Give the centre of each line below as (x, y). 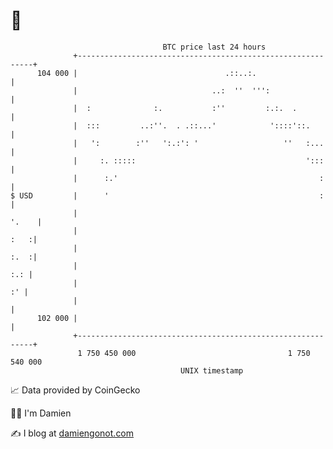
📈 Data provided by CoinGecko (75, 390)
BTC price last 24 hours (214, 47)
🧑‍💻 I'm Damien (41, 413)
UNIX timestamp (212, 370)
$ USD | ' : (167, 195)
